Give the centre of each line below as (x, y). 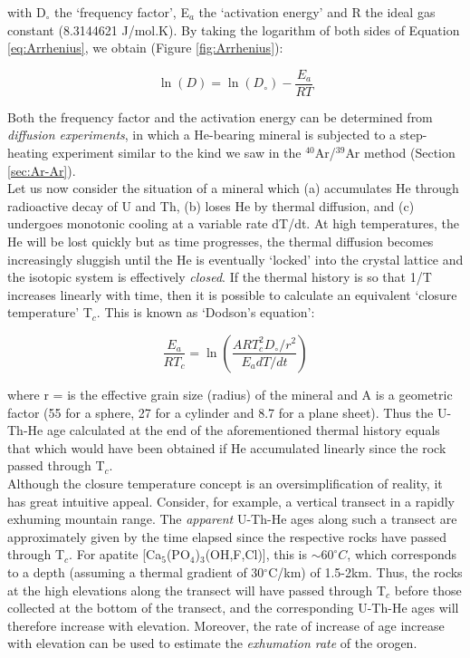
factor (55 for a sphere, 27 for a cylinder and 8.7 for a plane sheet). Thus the (221, 412)
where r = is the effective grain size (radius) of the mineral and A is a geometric (230, 394)
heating (28, 153)
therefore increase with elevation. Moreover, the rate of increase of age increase (226, 625)
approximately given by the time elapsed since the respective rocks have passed (227, 536)
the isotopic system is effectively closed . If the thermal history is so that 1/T (220, 277)
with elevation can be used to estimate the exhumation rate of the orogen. (212, 643)
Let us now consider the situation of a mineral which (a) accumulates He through (233, 188)
